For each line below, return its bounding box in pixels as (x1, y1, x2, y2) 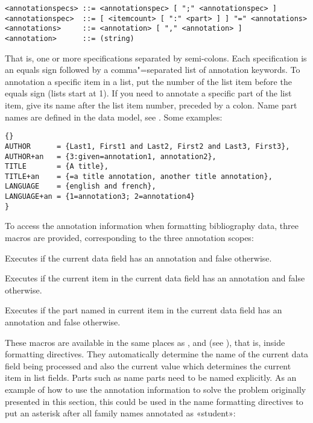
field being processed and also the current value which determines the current (5, 359, 291, 372)
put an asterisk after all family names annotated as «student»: (5, 407, 236, 419)
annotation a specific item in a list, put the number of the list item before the (5, 75, 292, 87)
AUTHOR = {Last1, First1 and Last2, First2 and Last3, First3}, (5, 142, 290, 151)
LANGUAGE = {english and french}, (5, 182, 156, 191)
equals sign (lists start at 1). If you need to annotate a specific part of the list (5, 87, 292, 99)
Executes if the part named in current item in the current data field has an (5, 304, 282, 316)
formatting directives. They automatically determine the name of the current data (5, 348, 309, 360)
